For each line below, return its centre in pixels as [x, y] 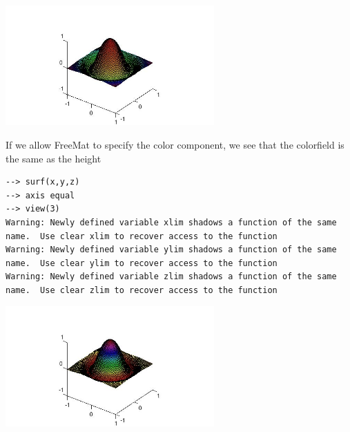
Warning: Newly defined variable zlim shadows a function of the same [171, 277]
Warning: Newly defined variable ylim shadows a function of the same [171, 250]
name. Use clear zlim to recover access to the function [142, 290]
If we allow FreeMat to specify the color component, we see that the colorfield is [175, 144]
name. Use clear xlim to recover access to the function [142, 236]
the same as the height [54, 158]
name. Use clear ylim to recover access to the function [142, 263]
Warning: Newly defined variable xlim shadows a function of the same [171, 222]
